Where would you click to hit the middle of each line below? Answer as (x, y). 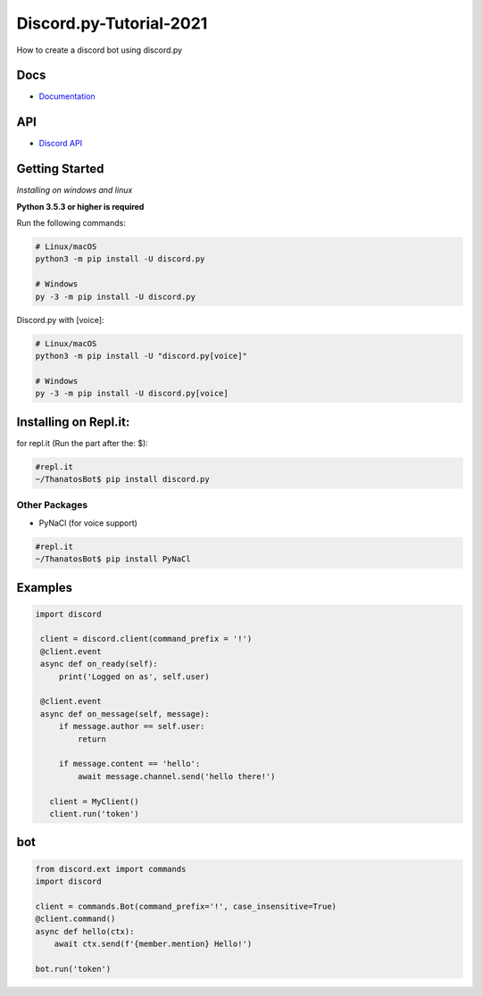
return (92, 739)
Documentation (67, 96)
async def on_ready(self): (99, 664)
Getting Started (60, 169)
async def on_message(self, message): (125, 714)
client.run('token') (95, 813)
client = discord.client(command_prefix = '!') (146, 639)
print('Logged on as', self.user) (134, 676)
